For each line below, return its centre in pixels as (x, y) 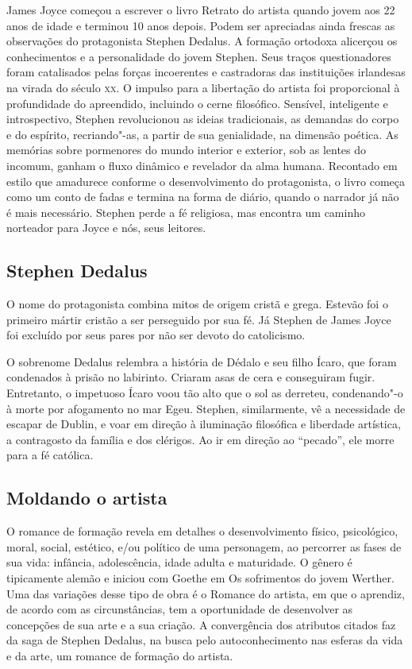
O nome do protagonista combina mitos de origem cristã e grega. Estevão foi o (197, 304)
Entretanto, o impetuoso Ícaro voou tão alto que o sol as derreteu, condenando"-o (205, 393)
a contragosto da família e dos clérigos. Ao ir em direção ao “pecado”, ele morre (200, 439)
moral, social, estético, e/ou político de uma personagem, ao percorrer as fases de (204, 546)
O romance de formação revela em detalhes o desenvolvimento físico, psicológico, (202, 531)
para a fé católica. (50, 455)
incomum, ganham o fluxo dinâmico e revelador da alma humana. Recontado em (202, 165)
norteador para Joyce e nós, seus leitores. (106, 228)
